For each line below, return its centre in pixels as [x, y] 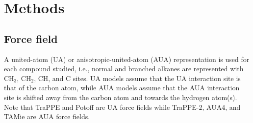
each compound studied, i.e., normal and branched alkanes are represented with [124, 69]
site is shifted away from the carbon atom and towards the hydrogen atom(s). [121, 97]
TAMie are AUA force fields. [47, 116]
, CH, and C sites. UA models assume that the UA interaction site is [137, 78]
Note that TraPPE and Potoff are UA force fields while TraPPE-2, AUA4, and [122, 107]
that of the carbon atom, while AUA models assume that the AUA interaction [122, 88]
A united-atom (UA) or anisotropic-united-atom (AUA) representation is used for [127, 59]
